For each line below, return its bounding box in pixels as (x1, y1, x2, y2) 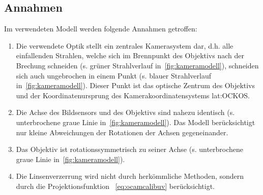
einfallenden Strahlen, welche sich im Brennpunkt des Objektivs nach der (16, 50, 244, 61)
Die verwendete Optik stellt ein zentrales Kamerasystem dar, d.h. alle (16, 40, 233, 51)
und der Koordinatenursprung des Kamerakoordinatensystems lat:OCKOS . (16, 90, 250, 100)
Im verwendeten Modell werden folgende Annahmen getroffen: (4, 23, 197, 34)
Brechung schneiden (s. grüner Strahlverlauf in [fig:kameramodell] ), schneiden (16, 60, 259, 70)
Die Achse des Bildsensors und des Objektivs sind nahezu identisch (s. (16, 107, 235, 118)
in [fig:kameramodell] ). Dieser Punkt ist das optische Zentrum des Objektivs (16, 80, 255, 91)
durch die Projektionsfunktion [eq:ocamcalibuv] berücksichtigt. (16, 180, 215, 191)
